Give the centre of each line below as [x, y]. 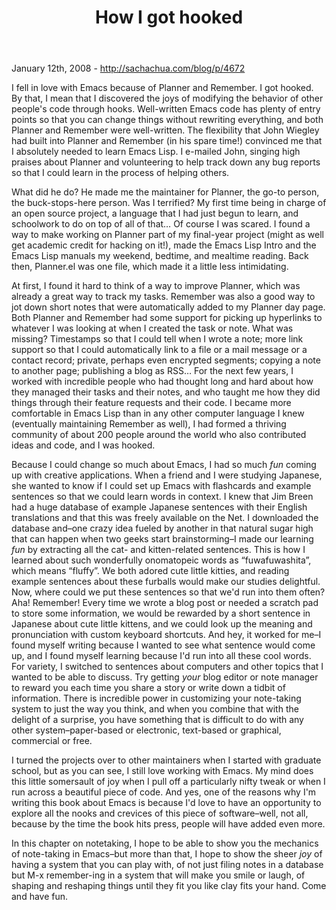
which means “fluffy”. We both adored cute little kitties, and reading [150, 571]
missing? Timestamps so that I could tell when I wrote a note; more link [157, 339]
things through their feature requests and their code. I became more [151, 403]
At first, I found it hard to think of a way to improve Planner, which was [156, 286]
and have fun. [40, 897]
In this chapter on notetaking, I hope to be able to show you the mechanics [165, 843]
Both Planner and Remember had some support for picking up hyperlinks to [167, 318]
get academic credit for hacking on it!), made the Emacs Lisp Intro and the [164, 245]
